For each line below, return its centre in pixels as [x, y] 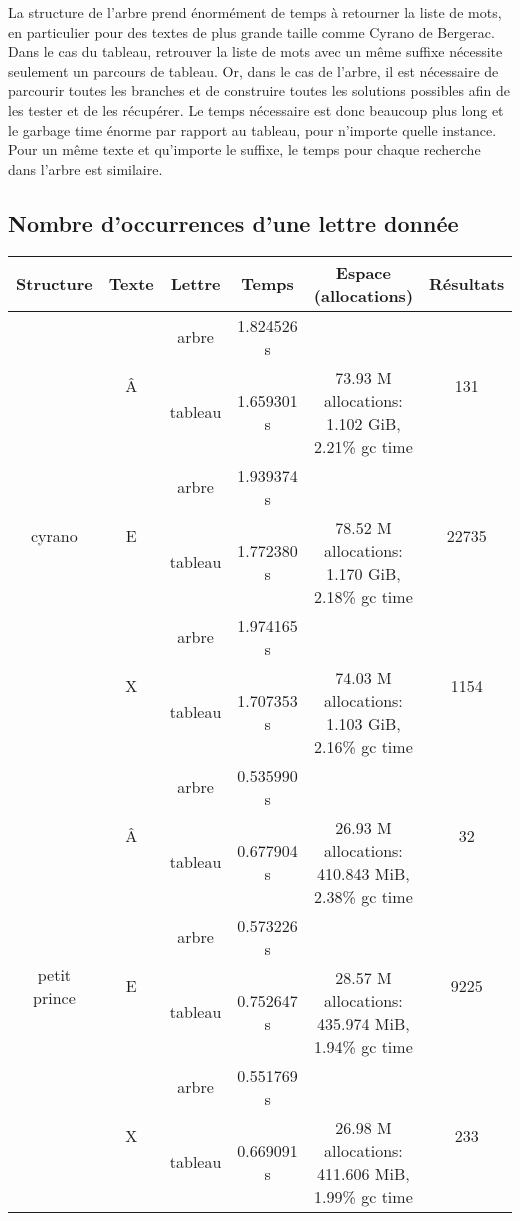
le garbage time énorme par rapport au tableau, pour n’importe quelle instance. [252, 129]
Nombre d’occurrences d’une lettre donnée [233, 222]
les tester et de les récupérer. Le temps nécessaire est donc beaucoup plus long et [256, 109]
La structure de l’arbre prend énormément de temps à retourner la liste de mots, [255, 12]
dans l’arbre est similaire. [85, 168]
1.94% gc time [363, 1046]
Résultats [467, 284]
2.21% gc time [363, 446]
